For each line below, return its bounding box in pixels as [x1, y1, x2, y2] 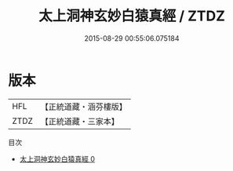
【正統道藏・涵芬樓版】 [40, 101, 128, 112]
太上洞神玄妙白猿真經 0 [19, 154, 96, 163]
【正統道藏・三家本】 [40, 115, 120, 126]
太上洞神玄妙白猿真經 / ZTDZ [38, 7, 226, 25]
